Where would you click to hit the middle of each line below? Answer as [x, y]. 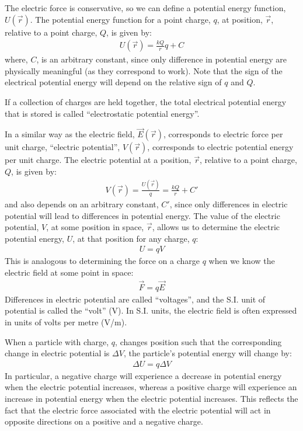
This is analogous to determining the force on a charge [102, 261]
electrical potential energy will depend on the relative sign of [113, 82]
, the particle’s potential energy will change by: [208, 353]
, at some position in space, [95, 227]
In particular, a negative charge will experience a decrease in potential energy [143, 375]
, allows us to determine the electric [216, 227]
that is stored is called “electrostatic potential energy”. [102, 113]
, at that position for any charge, [131, 238]
